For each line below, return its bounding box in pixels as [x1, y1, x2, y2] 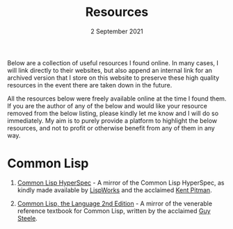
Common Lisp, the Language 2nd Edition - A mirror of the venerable [17, 199, 213, 207]
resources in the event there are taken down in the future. [7, 80, 172, 89]
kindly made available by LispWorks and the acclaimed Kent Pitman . [17, 185, 212, 194]
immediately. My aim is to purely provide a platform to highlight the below [7, 116, 218, 125]
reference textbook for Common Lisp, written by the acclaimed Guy [17, 206, 211, 215]
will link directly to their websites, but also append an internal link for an [7, 66, 213, 74]
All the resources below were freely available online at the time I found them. [7, 94, 227, 103]
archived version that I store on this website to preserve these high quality [7, 74, 220, 82]
